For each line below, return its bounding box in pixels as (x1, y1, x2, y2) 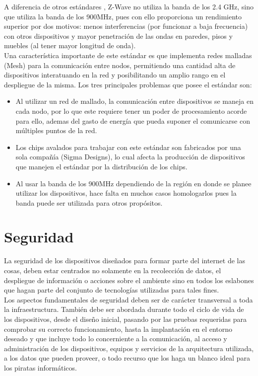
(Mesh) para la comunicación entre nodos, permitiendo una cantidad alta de (4, 60, 236, 70)
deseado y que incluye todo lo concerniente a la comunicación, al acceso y (4, 333, 227, 344)
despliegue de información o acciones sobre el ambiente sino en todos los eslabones (4, 275, 254, 285)
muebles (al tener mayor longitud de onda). (4, 40, 136, 51)
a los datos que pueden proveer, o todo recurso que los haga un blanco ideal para (4, 353, 250, 363)
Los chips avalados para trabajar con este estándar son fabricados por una (15, 142, 241, 152)
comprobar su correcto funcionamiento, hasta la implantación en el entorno (4, 323, 233, 334)
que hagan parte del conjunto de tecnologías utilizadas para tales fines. (4, 285, 219, 295)
